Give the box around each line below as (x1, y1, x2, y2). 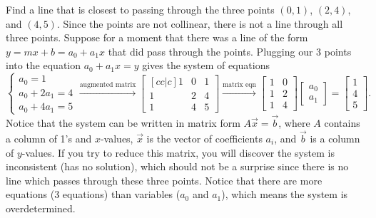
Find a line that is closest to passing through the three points (6, 2, 275, 16)
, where (278, 115, 310, 130)
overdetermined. (6, 200, 76, 215)
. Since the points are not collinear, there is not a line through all (56, 16, 343, 31)
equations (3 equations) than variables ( (6, 187, 181, 202)
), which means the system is (221, 187, 348, 202)
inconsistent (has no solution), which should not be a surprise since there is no (6, 159, 349, 174)
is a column (310, 130, 360, 145)
